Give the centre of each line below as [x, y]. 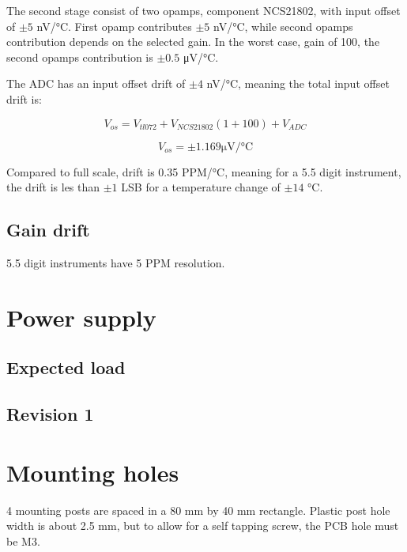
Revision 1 [50, 414]
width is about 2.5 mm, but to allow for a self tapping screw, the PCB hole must [203, 526]
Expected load [66, 367]
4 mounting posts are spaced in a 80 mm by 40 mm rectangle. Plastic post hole [198, 510]
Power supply [81, 317]
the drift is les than [53, 187]
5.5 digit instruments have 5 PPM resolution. [116, 262]
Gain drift [48, 230]
